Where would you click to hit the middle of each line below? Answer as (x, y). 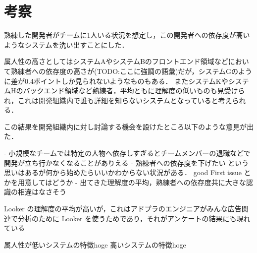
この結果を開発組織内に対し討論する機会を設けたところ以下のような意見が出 (129, 126)
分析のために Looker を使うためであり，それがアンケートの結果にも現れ (134, 218)
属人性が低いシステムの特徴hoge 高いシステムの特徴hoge (95, 244)
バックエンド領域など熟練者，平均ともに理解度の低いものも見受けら (134, 91)
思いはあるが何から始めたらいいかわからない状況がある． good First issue (123, 172)
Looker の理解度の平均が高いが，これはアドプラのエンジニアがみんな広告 (123, 209)
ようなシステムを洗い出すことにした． (66, 44)
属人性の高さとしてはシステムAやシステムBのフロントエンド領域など (116, 61)
